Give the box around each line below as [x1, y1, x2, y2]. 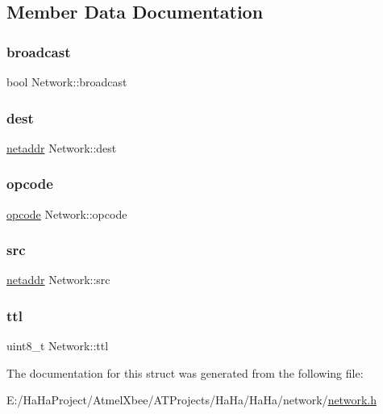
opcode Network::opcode [6, 205, 127, 222]
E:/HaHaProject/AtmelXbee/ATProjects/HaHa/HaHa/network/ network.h [6, 391, 377, 408]
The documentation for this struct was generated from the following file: [6, 364, 364, 381]
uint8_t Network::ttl [6, 337, 109, 354]
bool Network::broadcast [6, 73, 127, 90]
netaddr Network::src [6, 271, 110, 288]
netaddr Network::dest [6, 139, 117, 156]
